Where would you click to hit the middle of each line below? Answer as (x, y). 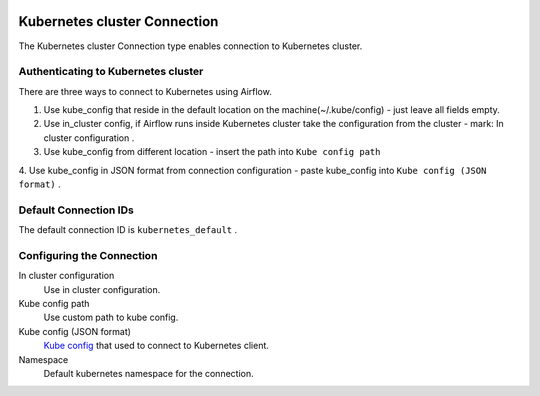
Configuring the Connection (88, 255)
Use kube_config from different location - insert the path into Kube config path (212, 152)
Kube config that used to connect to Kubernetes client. (156, 346)
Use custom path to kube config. (111, 317)
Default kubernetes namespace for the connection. (148, 374)
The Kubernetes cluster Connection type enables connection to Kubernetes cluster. (190, 46)
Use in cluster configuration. (102, 289)
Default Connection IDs (76, 210)
